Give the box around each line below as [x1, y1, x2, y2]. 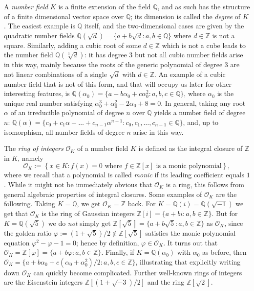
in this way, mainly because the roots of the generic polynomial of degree [4, 59, 223, 70]
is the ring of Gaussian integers [42, 208, 135, 218]
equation [4, 237, 30, 247]
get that [4, 208, 28, 218]
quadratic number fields [4, 30, 75, 40]
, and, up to [183, 117, 218, 127]
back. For [127, 198, 156, 209]
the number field [4, 49, 53, 60]
